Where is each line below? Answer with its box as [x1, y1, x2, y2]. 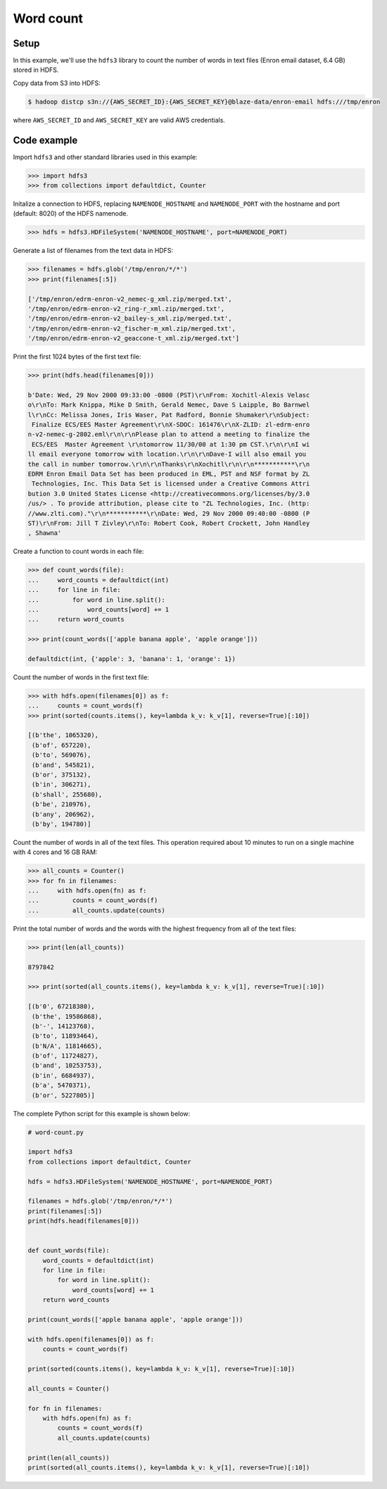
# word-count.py [27, 1128, 84, 1136]
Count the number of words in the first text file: [13, 673, 149, 681]
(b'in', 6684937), [32, 1071, 95, 1080]
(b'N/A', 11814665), [32, 1042, 103, 1050]
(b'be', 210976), [32, 801, 91, 808]
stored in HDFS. [13, 66, 59, 74]
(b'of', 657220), [32, 741, 91, 749]
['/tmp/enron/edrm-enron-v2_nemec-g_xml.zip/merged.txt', [27, 295, 232, 303]
